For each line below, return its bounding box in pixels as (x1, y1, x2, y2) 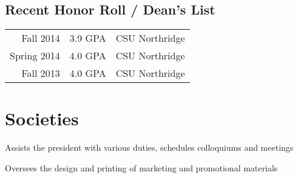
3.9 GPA (69, 31, 106, 45)
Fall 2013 (21, 66, 60, 81)
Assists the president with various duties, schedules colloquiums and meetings (5, 141, 294, 154)
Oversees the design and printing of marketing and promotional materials (5, 161, 278, 174)
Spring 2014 (10, 48, 60, 63)
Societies (5, 106, 79, 131)
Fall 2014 (21, 31, 60, 45)
